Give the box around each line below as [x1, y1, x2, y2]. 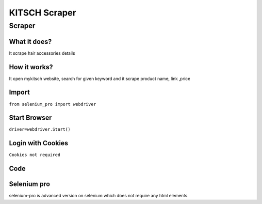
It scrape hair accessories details [9, 50, 75, 56]
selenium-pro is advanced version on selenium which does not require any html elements [9, 193, 188, 199]
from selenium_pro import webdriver [9, 101, 97, 107]
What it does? [9, 37, 52, 46]
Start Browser [9, 114, 52, 122]
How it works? [9, 63, 53, 71]
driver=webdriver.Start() [9, 126, 71, 132]
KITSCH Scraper [9, 7, 76, 18]
